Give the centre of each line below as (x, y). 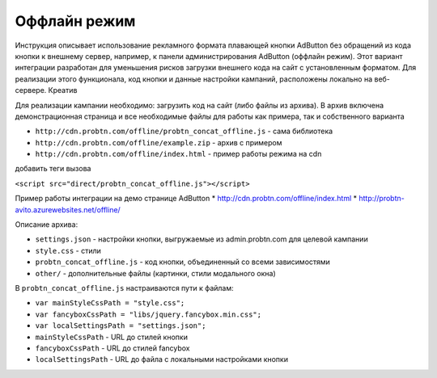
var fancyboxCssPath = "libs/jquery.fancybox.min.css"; (148, 314)
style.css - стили (68, 250)
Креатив (63, 90)
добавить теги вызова (53, 169)
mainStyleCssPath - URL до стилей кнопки (111, 337)
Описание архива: (47, 225)
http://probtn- (382, 199)
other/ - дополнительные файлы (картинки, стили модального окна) (156, 273)
